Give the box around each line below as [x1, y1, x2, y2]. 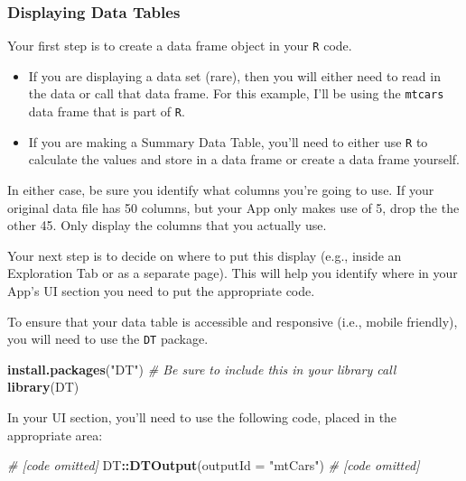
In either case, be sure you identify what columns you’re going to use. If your [7, 180, 434, 199]
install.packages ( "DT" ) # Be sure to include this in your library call [7, 359, 396, 378]
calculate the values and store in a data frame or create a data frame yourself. [28, 150, 460, 169]
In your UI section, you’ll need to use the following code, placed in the [7, 408, 397, 427]
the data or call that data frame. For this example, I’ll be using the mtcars [28, 84, 444, 103]
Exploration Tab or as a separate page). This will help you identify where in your [7, 264, 458, 282]
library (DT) [7, 377, 79, 396]
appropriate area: [7, 425, 103, 444]
